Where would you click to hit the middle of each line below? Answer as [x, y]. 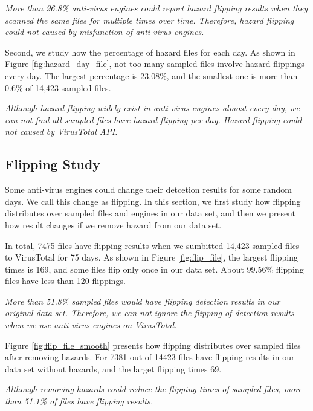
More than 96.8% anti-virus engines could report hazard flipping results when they [156, 8]
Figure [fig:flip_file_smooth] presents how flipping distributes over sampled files [153, 345]
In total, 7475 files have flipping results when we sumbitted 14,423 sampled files [152, 245]
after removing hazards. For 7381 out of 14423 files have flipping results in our [150, 357]
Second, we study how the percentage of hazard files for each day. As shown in [150, 52]
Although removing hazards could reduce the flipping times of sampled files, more [153, 389]
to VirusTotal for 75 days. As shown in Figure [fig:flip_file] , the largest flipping [151, 257]
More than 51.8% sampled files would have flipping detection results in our [143, 301]
